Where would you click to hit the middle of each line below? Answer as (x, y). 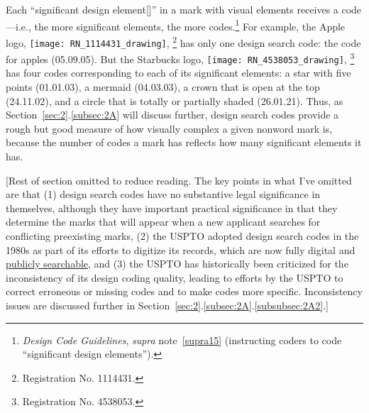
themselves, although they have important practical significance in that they (172, 208)
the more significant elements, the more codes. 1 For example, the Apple (190, 25)
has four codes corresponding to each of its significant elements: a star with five (178, 73)
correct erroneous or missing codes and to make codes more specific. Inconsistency (184, 291)
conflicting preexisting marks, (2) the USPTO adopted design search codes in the (182, 236)
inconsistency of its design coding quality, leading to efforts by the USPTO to (175, 277)
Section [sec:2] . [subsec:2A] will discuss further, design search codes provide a (172, 115)
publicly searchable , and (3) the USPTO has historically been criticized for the (177, 264)
